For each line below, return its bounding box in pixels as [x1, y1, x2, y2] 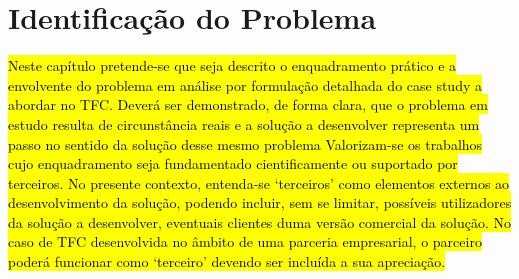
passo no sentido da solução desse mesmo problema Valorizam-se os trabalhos [8, 133, 483, 154]
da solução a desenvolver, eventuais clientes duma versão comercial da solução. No [8, 211, 511, 232]
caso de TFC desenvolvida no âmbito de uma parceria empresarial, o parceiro [8, 231, 482, 252]
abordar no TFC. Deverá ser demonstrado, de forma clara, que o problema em [8, 94, 488, 115]
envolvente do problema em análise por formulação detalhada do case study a [8, 74, 482, 95]
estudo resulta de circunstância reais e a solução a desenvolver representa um [8, 113, 480, 134]
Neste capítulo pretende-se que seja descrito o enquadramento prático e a [8, 55, 457, 76]
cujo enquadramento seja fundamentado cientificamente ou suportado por [8, 153, 458, 174]
